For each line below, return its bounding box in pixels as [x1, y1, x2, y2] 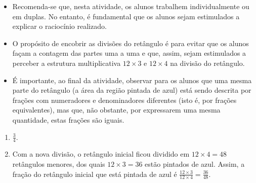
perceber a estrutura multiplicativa [12, 57, 121, 68]
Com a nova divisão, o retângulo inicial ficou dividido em [12, 149, 190, 159]
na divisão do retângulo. [170, 57, 245, 68]
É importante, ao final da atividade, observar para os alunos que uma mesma [12, 75, 252, 85]
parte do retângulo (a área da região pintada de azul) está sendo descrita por [12, 85, 251, 95]
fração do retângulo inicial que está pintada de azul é [12, 168, 177, 179]
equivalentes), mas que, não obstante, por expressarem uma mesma [12, 104, 221, 115]
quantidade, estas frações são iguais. [12, 114, 124, 125]
